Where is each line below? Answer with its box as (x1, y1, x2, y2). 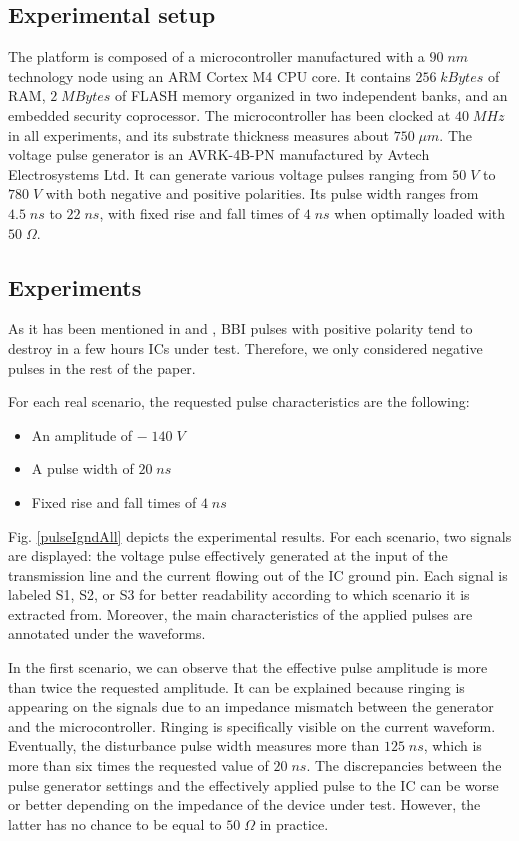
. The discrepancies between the (306, 755, 502, 776)
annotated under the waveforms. (8, 623, 206, 644)
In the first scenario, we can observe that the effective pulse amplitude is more (8, 657, 488, 678)
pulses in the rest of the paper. (8, 357, 196, 378)
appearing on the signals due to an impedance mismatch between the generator (8, 696, 494, 717)
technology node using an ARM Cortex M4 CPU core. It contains (8, 65, 411, 86)
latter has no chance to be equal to (8, 813, 222, 834)
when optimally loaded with (334, 202, 506, 223)
